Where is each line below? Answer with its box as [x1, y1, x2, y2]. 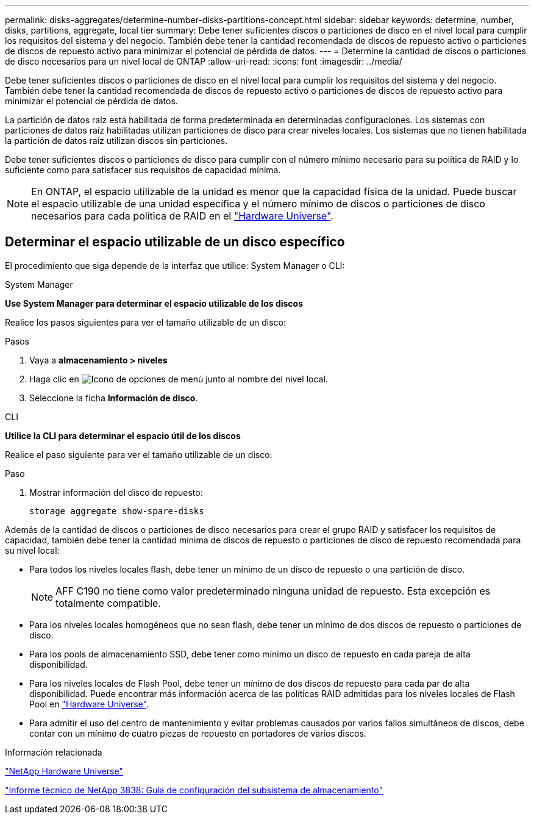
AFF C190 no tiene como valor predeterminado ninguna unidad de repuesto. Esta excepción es [55, 584, 491, 597]
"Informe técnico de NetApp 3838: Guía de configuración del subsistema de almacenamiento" [5, 784, 383, 795]
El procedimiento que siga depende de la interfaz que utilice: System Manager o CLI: [5, 260, 345, 271]
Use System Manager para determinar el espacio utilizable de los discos [5, 298, 304, 309]
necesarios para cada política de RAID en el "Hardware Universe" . [31, 210, 333, 222]
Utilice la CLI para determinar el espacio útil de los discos [5, 430, 241, 441]
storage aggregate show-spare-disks [29, 506, 204, 516]
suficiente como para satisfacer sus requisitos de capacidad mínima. [5, 165, 281, 175]
